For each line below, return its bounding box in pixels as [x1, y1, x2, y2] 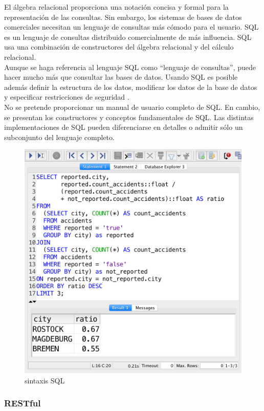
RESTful [4, 397, 41, 409]
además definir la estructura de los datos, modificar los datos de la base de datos [4, 81, 257, 92]
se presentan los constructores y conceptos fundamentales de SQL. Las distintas [4, 111, 254, 122]
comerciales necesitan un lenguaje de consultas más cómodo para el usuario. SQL [4, 21, 259, 32]
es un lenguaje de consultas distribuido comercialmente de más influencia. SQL [4, 31, 252, 42]
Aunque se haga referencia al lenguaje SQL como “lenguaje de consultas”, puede [4, 61, 256, 72]
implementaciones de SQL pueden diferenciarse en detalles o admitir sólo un [4, 122, 243, 132]
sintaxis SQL [25, 375, 65, 385]
